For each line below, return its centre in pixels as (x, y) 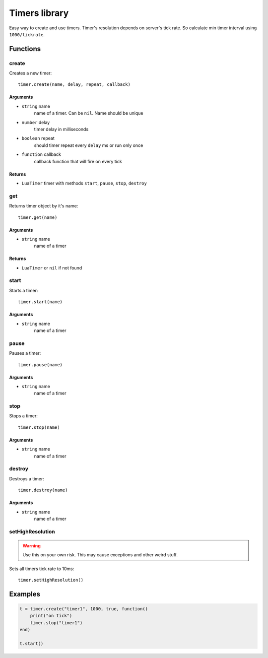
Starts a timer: (24, 290)
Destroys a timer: (27, 478)
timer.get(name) (38, 217)
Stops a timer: (24, 416)
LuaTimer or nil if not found (52, 267)
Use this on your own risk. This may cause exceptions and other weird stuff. (100, 555)
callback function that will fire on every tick (78, 161)
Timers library (39, 13)
